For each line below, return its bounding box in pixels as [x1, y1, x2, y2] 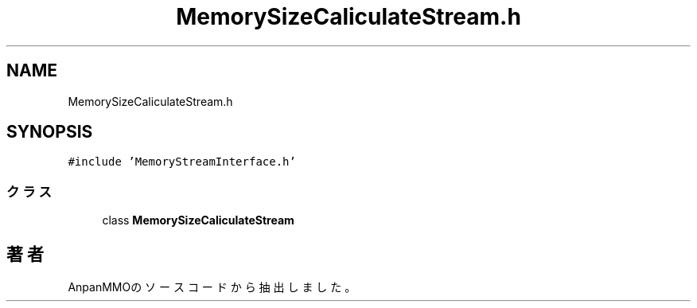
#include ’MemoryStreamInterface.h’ [68, 155, 296, 169]
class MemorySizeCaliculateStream [102, 213, 294, 228]
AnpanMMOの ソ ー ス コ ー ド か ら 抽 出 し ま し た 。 [68, 280, 356, 294]
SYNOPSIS [6, 122, 93, 142]
